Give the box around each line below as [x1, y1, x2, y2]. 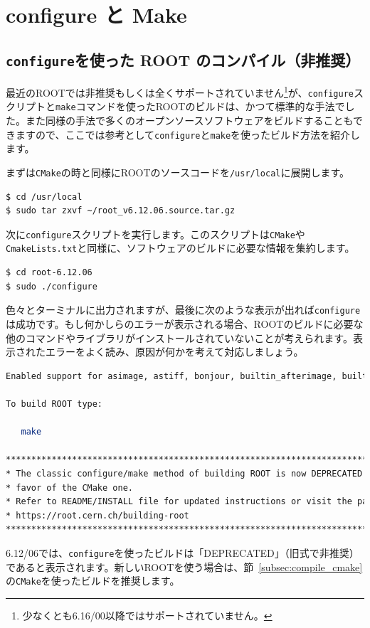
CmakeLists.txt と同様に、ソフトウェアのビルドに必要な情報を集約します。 [6, 240, 355, 255]
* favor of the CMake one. [6, 482, 133, 493]
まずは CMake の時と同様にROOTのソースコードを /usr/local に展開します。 [6, 164, 350, 179]
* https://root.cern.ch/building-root [6, 510, 189, 521]
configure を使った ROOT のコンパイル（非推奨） [6, 48, 361, 70]
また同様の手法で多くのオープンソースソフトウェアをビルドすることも [25, 113, 353, 128]
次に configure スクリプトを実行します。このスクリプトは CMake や [6, 226, 305, 241]
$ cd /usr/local [6, 191, 83, 202]
